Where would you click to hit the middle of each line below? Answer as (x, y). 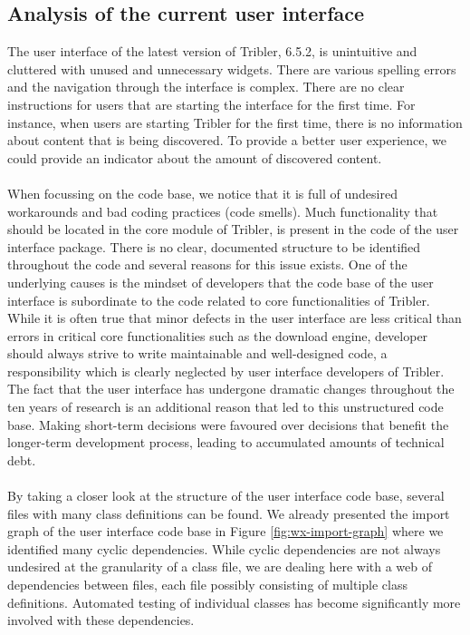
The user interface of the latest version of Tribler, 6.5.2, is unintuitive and (212, 51)
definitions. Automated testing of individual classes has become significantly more (234, 602)
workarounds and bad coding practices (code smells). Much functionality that (223, 211)
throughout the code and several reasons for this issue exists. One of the (207, 264)
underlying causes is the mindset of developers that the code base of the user (221, 282)
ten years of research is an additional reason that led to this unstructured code (225, 407)
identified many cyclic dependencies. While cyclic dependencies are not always (224, 548)
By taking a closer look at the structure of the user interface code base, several (226, 496)
